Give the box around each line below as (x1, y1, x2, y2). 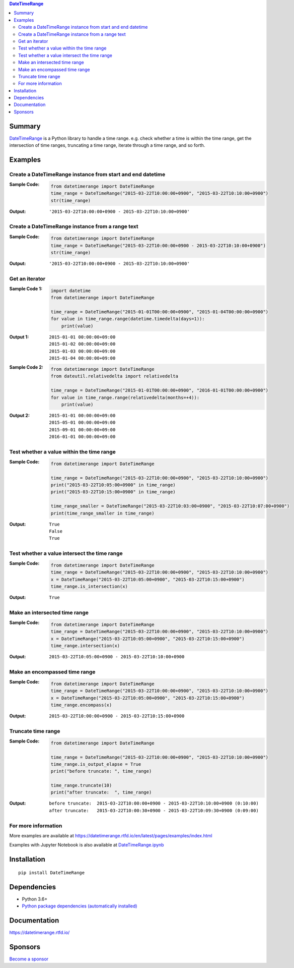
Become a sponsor (9, 956, 49, 962)
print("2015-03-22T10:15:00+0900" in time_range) (50, 489, 176, 495)
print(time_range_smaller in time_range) (50, 510, 155, 516)
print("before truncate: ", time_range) (50, 768, 152, 774)
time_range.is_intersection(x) (50, 584, 128, 590)
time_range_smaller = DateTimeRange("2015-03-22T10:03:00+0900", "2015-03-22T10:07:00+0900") (50, 503, 290, 509)
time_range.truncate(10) (50, 782, 112, 788)
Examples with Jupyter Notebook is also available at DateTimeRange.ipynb (9, 842, 164, 848)
